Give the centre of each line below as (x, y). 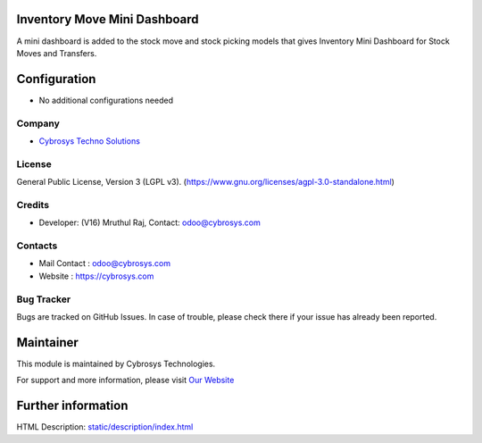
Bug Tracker (44, 299)
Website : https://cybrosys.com (96, 276)
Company (38, 123)
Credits (33, 205)
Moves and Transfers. (57, 53)
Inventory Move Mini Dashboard (108, 19)
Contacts (37, 246)
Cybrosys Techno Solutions (89, 141)
